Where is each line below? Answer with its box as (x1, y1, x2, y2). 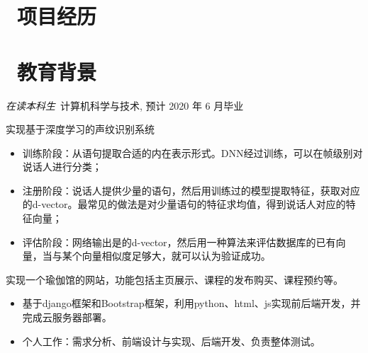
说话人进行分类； (22, 159, 102, 174)
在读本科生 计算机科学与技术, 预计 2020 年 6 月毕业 (6, 98, 244, 112)
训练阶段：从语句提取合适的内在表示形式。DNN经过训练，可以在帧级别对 (22, 145, 363, 160)
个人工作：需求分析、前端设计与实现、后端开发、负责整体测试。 (22, 333, 320, 348)
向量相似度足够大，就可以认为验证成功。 (82, 248, 271, 263)
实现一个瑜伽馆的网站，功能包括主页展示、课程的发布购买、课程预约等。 (6, 272, 343, 287)
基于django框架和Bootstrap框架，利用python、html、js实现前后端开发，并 (22, 296, 361, 311)
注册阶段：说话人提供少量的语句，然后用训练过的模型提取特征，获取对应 (22, 183, 360, 197)
